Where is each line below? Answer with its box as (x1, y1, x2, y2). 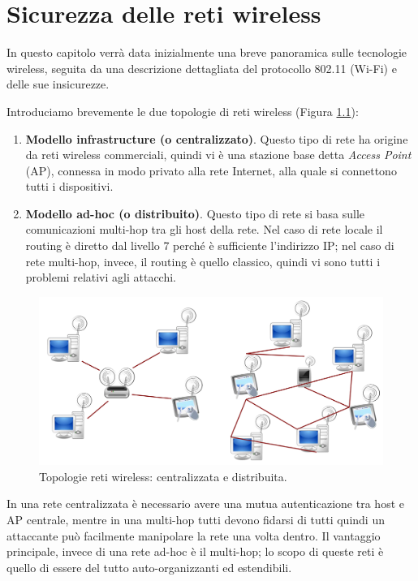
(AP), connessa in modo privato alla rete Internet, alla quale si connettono (25, 161, 397, 179)
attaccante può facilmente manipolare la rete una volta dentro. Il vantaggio (6, 527, 381, 544)
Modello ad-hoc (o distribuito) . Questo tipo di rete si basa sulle (25, 204, 365, 222)
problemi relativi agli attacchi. (25, 269, 177, 286)
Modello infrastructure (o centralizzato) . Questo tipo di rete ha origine (25, 130, 408, 147)
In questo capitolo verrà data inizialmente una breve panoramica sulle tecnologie (6, 44, 407, 61)
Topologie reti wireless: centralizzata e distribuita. (39, 467, 287, 484)
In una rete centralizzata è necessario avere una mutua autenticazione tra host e (6, 495, 404, 512)
